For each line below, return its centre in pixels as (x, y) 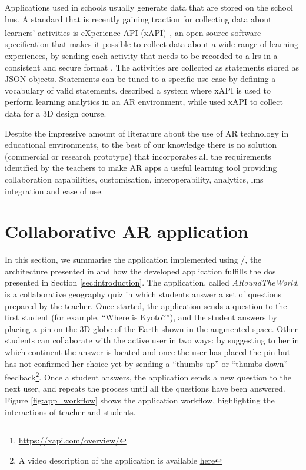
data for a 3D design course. (56, 113)
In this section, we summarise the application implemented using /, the (133, 259)
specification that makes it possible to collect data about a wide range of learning (152, 44)
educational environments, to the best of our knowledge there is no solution (141, 145)
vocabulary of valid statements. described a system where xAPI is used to (138, 90)
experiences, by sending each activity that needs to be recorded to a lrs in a (141, 56)
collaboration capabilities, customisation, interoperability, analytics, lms (134, 179)
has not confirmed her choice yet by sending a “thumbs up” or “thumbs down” (147, 363)
